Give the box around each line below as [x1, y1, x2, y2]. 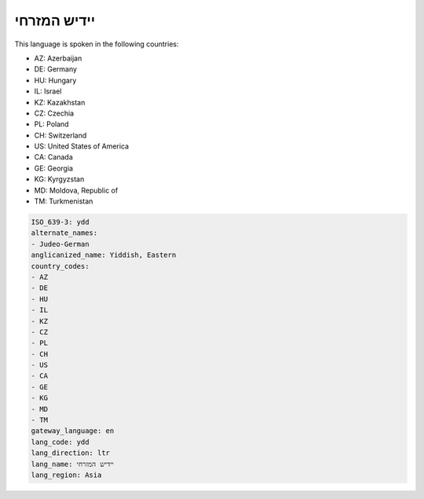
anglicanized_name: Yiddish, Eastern [31, 251, 177, 259]
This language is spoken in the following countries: [14, 39, 179, 49]
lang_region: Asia [31, 470, 102, 479]
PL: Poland [34, 119, 70, 129]
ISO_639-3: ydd [31, 218, 90, 226]
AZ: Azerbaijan [34, 53, 82, 63]
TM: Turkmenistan [34, 196, 93, 206]
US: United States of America [34, 141, 130, 151]
